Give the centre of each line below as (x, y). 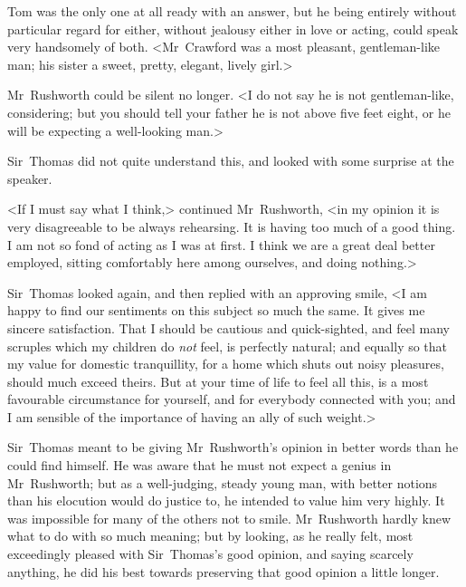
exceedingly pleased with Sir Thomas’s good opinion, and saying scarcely (210, 554)
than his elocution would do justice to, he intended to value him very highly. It (226, 500)
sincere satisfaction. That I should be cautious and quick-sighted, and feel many (228, 327)
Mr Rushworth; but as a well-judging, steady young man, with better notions (223, 482)
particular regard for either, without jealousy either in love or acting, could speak (233, 29)
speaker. (30, 178)
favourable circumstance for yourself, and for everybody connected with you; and (232, 399)
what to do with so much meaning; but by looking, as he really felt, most (210, 536)
